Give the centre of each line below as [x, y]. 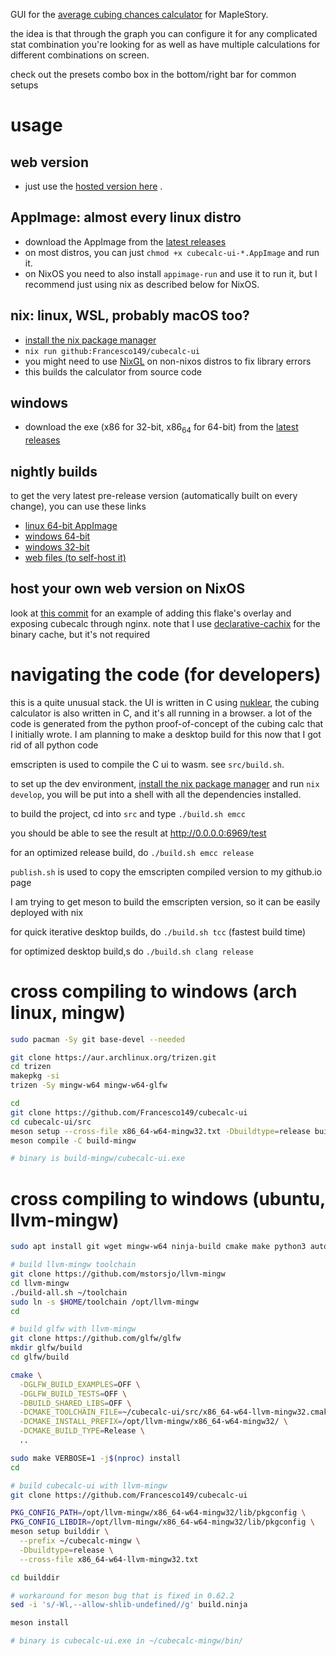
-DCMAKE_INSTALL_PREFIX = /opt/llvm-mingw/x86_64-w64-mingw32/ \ [153, 1422]
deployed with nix [47, 912]
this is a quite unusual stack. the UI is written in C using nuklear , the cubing [165, 702]
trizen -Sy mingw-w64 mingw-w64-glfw [89, 1085]
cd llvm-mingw [40, 1283]
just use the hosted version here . [93, 186]
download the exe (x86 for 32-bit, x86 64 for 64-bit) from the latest [161, 428]
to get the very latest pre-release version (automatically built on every [154, 496]
